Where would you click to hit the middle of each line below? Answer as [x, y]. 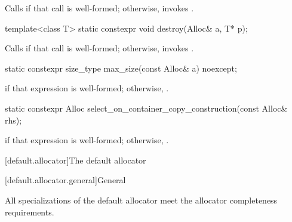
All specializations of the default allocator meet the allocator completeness [141, 200]
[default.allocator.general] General [65, 180]
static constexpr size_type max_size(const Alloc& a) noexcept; [121, 68]
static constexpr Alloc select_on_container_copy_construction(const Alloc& [146, 108]
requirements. [30, 212]
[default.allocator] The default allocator [76, 160]
